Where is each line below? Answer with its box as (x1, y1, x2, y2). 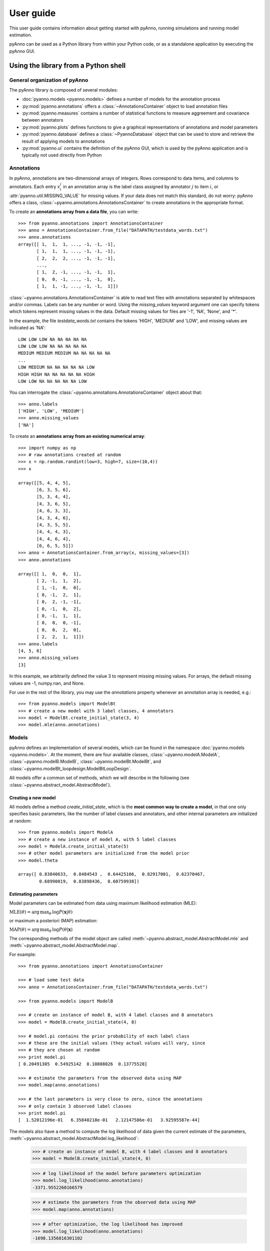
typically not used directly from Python (21, 152, 102, 158)
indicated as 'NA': (9, 325, 46, 331)
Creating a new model (9, 795, 56, 801)
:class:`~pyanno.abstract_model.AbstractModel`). (9, 782, 111, 788)
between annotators (21, 117, 63, 123)
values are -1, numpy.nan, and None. (9, 680, 85, 686)
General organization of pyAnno (9, 77, 88, 84)
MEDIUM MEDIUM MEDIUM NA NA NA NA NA (18, 350, 111, 356)
